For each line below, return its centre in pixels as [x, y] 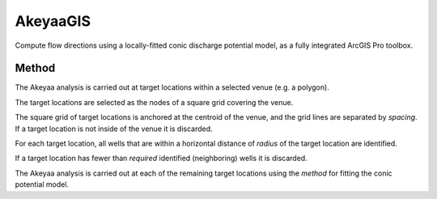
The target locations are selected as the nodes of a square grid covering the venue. [154, 102]
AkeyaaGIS [53, 21]
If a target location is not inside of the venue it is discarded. [114, 129]
